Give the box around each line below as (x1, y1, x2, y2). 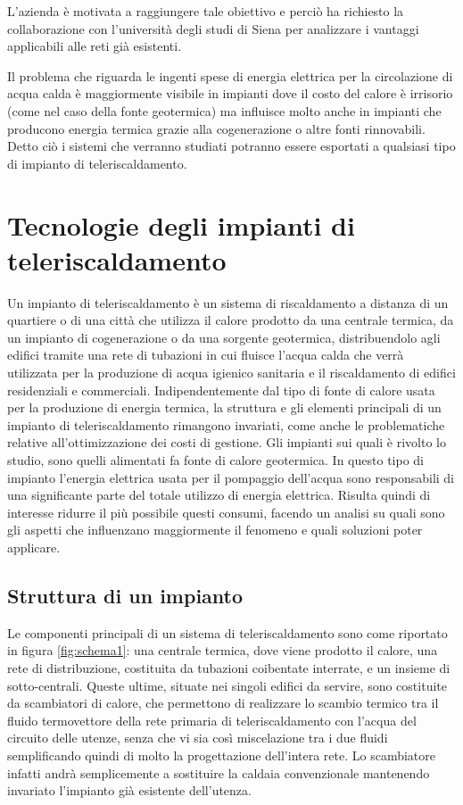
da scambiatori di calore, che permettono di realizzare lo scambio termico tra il (7, 693, 439, 712)
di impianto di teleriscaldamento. (7, 154, 187, 172)
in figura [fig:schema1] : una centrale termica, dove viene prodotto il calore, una (7, 641, 438, 660)
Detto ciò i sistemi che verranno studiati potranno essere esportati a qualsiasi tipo (7, 137, 456, 155)
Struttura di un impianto (7, 581, 244, 609)
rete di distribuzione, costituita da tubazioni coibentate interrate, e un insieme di (7, 658, 451, 676)
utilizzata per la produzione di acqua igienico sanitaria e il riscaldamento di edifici (7, 363, 456, 382)
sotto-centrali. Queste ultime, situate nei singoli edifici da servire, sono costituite (7, 676, 447, 694)
